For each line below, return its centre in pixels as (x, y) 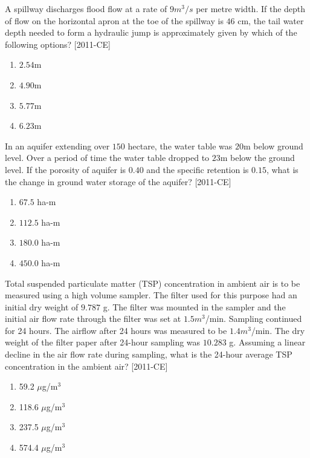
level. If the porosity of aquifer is (66, 169)
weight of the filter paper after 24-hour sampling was (103, 342)
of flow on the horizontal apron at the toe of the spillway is (114, 20)
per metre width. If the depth (251, 8)
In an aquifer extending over (57, 146)
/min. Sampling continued (253, 319)
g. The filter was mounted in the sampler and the (194, 306)
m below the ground (257, 158)
